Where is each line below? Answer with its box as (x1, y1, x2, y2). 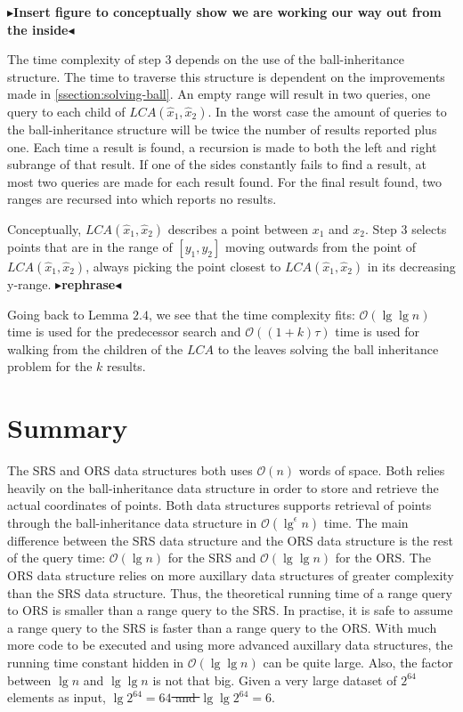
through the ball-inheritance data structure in (7, 513, 257, 531)
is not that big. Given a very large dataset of (152, 670, 397, 689)
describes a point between (167, 219, 309, 238)
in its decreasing (367, 256, 456, 275)
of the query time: (7, 548, 106, 567)
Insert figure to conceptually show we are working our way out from (13, 3, 442, 20)
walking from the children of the (7, 339, 183, 358)
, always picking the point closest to (85, 256, 281, 275)
